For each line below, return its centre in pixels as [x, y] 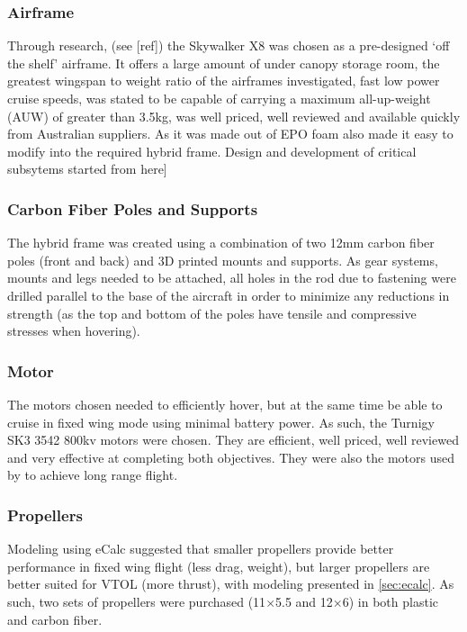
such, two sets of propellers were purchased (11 [137, 601]
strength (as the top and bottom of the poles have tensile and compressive [212, 313]
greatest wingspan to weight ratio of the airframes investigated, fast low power [224, 81]
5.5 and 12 [304, 601]
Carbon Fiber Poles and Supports [133, 208]
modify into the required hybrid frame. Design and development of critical [212, 151]
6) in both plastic [390, 601]
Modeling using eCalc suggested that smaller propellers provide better [201, 549]
